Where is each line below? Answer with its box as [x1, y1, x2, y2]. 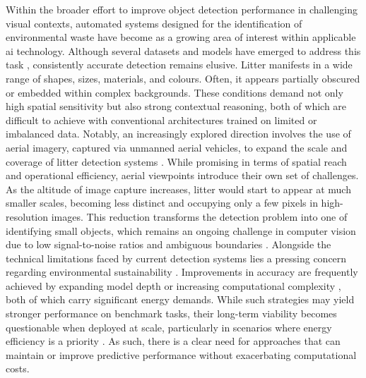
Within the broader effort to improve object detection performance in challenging [6, 2, 358, 16]
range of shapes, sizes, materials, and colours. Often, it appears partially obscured [6, 71, 360, 85]
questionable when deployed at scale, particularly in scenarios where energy [6, 319, 332, 334]
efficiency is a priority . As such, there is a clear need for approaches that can [6, 334, 341, 348]
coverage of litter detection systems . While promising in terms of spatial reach [6, 154, 347, 169]
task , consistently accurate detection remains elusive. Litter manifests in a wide [6, 57, 353, 72]
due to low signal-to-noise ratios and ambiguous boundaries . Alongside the [6, 237, 331, 252]
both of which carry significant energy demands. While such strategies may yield [6, 292, 355, 307]
